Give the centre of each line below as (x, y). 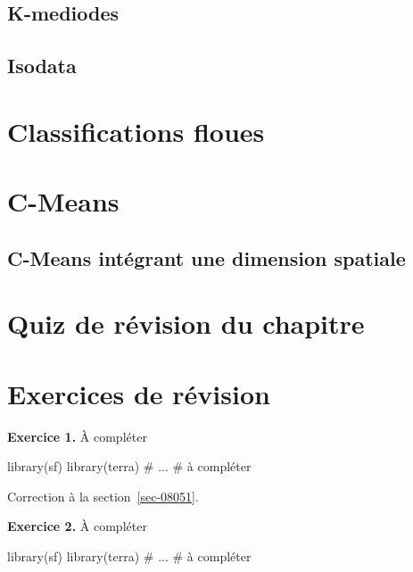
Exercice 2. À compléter (77, 526)
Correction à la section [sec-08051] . (103, 496)
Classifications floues (136, 131)
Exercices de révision (139, 393)
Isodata (42, 66)
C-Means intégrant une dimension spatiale (206, 257)
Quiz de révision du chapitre (186, 323)
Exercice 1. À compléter (77, 436)
